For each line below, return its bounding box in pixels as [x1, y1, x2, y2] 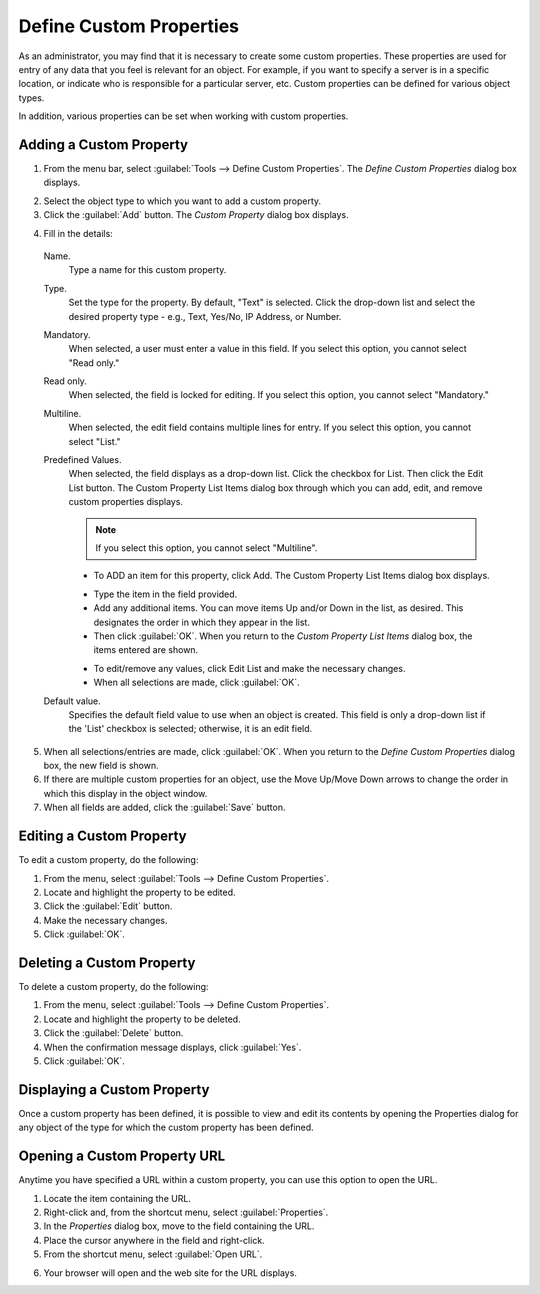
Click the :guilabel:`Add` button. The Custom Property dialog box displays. [43, 209, 349, 221]
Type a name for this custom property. [68, 264, 227, 276]
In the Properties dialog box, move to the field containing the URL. [43, 1220, 315, 1232]
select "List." [68, 435, 121, 447]
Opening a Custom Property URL [18, 1148, 226, 1165]
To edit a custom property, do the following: [18, 854, 199, 866]
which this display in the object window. [43, 787, 208, 799]
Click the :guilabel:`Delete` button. [43, 1027, 184, 1039]
